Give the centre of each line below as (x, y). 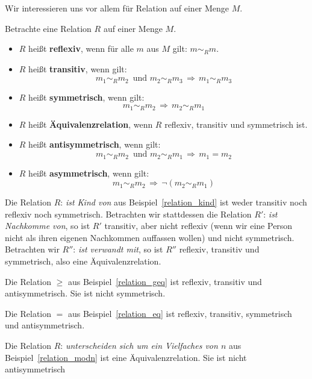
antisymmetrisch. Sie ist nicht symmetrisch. (85, 293)
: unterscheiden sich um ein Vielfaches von (139, 346)
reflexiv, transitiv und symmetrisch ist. (236, 124)
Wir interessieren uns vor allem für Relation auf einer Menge (117, 8)
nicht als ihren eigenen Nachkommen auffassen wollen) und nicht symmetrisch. (150, 237)
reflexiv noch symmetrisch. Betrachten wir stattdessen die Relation (128, 214)
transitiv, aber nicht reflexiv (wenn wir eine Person (198, 226)
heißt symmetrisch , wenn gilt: (86, 97)
